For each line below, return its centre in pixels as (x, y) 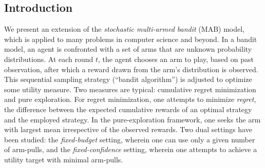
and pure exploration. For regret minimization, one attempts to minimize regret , (130, 99)
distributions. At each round (49, 59)
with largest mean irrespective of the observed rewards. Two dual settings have (128, 129)
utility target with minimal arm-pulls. (64, 159)
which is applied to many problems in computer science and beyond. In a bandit (131, 39)
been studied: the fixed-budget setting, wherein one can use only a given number (130, 139)
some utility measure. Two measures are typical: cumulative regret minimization (130, 89)
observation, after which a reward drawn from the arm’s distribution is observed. (131, 69)
